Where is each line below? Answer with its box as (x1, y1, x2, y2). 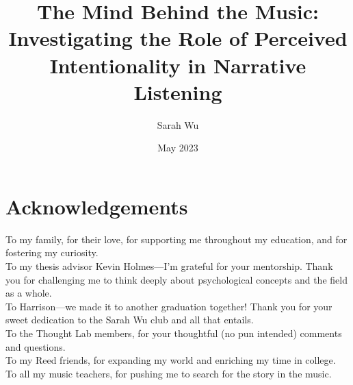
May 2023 (157, 140, 198, 155)
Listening (133, 77, 222, 105)
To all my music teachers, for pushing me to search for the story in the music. (5, 366, 332, 380)
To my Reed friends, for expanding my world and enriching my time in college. (5, 353, 336, 367)
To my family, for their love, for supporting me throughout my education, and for (5, 232, 348, 246)
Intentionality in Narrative (49, 51, 306, 79)
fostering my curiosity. (5, 245, 99, 260)
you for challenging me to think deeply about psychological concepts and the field (5, 272, 348, 286)
